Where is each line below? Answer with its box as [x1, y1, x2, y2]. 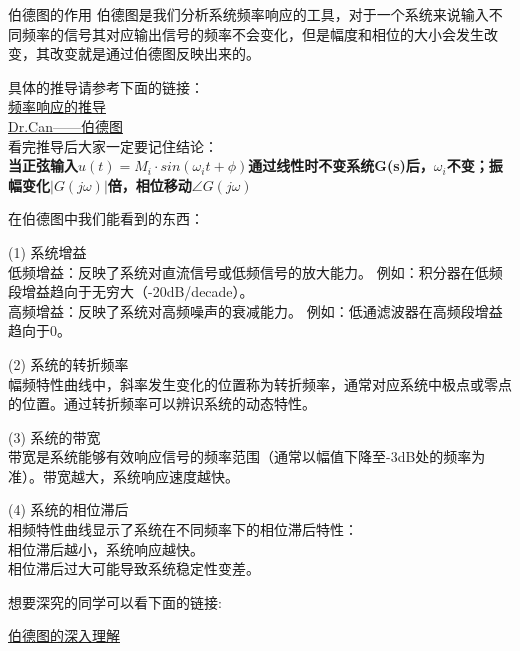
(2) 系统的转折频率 [8, 353, 129, 374]
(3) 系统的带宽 [8, 426, 101, 447]
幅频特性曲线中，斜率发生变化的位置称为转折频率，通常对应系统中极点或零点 [8, 373, 512, 394]
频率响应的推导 [8, 96, 106, 117]
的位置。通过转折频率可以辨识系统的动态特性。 [8, 393, 316, 414]
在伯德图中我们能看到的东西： [8, 208, 204, 229]
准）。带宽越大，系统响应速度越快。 [8, 465, 239, 486]
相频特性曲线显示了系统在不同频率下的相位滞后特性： [8, 519, 358, 540]
